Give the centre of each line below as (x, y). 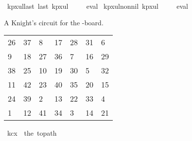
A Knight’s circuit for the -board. (54, 22)
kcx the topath (32, 133)
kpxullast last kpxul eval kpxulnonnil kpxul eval (97, 6)
